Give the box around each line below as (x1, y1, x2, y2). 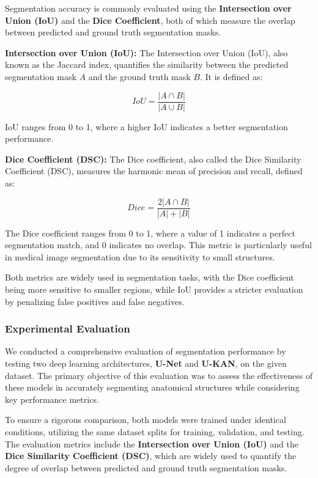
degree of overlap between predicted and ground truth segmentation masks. (5, 461, 287, 474)
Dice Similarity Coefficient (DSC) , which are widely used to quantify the (5, 449, 297, 462)
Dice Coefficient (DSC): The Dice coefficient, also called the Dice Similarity (5, 152, 301, 165)
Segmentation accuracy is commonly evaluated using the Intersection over (5, 2, 292, 14)
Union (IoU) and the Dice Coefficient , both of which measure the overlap (5, 13, 295, 26)
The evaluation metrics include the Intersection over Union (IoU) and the (5, 437, 298, 450)
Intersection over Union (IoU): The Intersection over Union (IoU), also (5, 46, 288, 59)
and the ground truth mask (88, 70, 191, 83)
